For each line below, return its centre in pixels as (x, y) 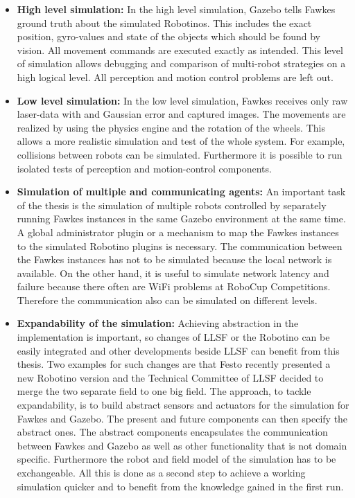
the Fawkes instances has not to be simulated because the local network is (174, 259)
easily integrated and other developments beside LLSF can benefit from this (178, 350)
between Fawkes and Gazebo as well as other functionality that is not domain (182, 445)
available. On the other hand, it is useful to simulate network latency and (173, 273)
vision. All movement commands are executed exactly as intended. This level (180, 50)
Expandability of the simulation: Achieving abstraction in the (158, 323)
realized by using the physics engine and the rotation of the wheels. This (171, 127)
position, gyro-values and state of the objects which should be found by (168, 36)
